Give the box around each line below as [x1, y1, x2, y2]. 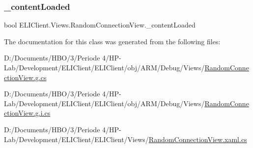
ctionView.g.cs [4, 72, 47, 82]
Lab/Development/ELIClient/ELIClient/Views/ [4, 134, 149, 144]
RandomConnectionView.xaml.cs [148, 134, 247, 144]
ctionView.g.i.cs [4, 108, 51, 118]
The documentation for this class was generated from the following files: [4, 36, 221, 46]
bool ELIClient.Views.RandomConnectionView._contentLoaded [4, 20, 196, 30]
